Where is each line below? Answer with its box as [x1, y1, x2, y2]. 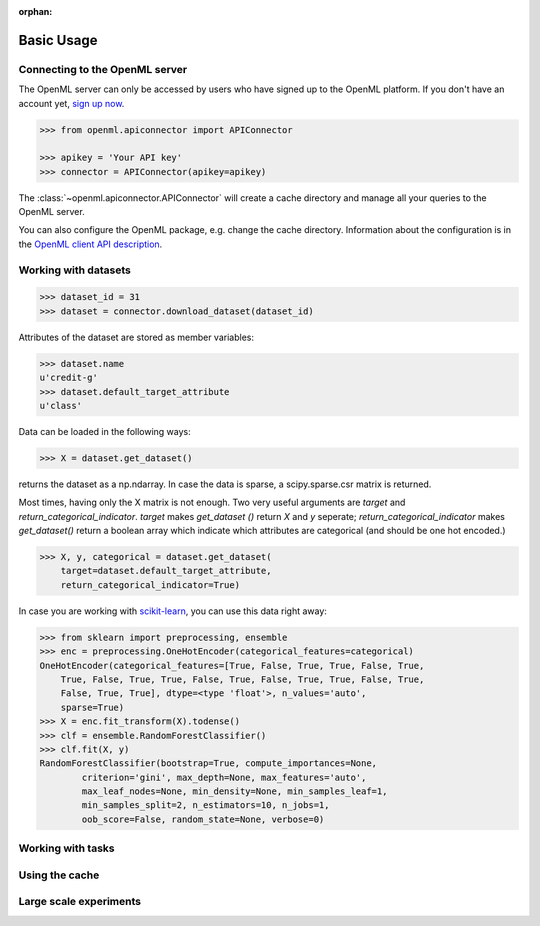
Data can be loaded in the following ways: [18, 425, 192, 437]
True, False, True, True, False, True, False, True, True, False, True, [60, 673, 425, 685]
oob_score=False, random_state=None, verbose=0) [81, 813, 325, 825]
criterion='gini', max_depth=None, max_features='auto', [81, 771, 367, 783]
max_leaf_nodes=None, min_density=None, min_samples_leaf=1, [81, 786, 388, 797]
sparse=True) [60, 701, 125, 713]
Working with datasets [18, 263, 132, 277]
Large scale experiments [18, 895, 142, 909]
